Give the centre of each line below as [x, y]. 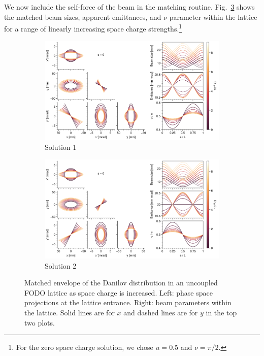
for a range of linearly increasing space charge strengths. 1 [93, 28]
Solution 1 [61, 147]
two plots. [40, 322]
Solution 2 [61, 265]
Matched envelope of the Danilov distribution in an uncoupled [121, 283]
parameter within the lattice [213, 17]
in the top [221, 312]
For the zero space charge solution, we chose [85, 347]
